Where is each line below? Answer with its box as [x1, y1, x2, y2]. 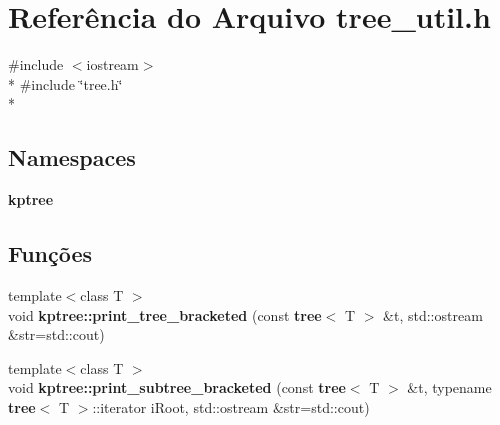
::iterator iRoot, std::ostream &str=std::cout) [92, 396, 370, 417]
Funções [8, 238, 93, 269]
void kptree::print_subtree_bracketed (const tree [8, 377, 346, 398]
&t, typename [407, 377, 492, 398]
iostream [86, 54, 139, 75]
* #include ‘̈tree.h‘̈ [8, 73, 123, 94]
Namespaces [8, 142, 136, 173]
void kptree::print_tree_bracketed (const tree [8, 304, 322, 325]
